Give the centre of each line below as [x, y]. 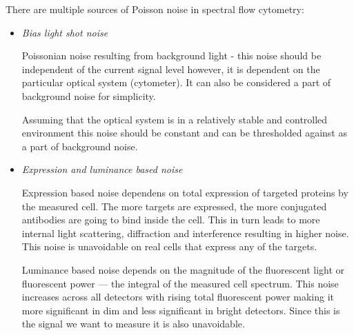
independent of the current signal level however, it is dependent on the [171, 69]
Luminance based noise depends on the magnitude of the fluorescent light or [183, 269]
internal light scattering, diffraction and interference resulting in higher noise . [185, 233]
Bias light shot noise [65, 32]
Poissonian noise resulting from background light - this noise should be [171, 55]
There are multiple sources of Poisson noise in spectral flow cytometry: [155, 9]
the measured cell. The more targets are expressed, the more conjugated [174, 206]
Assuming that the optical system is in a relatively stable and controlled [175, 119]
